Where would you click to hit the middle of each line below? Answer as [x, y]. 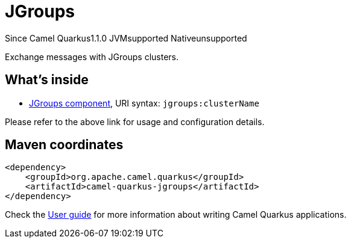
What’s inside [47, 80]
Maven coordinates [64, 145]
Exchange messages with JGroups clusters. [92, 57]
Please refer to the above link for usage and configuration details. [135, 121]
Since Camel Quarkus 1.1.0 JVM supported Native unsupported [126, 38]
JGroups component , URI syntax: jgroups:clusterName [144, 103]
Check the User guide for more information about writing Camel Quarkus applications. [176, 215]
